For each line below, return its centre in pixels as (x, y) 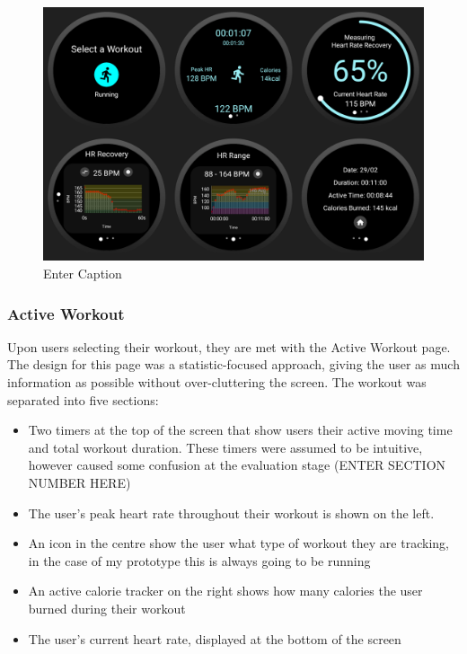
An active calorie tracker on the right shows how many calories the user (225, 591)
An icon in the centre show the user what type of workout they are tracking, (238, 543)
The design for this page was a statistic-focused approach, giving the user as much (233, 364)
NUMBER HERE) (79, 482)
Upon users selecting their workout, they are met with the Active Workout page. (229, 346)
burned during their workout (107, 608)
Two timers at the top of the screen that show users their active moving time (240, 430)
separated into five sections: (83, 399)
